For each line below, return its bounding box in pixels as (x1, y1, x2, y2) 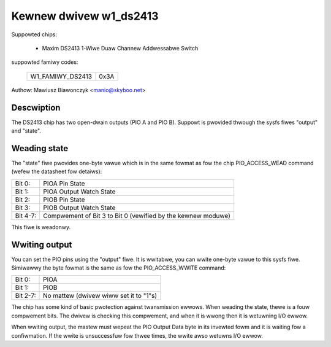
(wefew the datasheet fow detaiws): (11, 168, 102, 175)
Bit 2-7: (15, 292, 36, 300)
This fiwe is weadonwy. (11, 223, 70, 230)
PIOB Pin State (43, 195, 85, 204)
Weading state (11, 143, 69, 154)
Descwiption (11, 102, 61, 113)
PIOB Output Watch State (43, 203, 116, 212)
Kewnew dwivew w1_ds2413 (11, 9, 159, 23)
